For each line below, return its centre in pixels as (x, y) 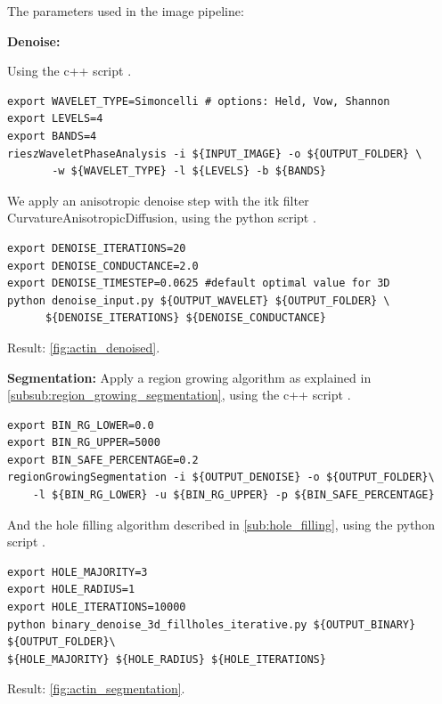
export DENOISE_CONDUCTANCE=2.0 (103, 266)
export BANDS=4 (52, 136)
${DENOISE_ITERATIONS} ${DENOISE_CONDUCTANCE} (185, 318)
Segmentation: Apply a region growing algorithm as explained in (189, 377)
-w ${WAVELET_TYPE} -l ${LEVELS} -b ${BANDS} (189, 171)
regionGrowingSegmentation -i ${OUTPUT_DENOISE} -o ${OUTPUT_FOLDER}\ (221, 477)
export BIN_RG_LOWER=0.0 (81, 425)
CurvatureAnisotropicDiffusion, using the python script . (162, 218)
